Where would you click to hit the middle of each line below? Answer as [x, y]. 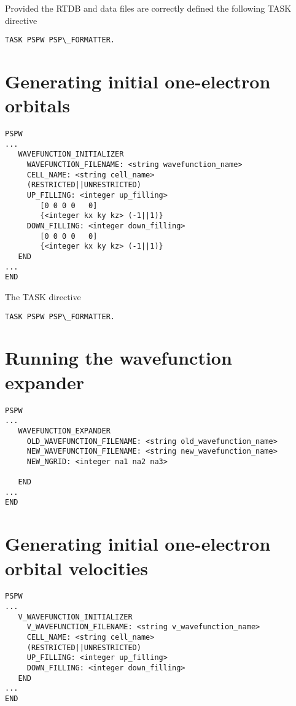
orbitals [38, 105]
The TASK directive [43, 297]
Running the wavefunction [119, 358]
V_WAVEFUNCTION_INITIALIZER [75, 617]
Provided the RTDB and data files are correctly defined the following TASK [148, 8]
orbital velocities [76, 568]
